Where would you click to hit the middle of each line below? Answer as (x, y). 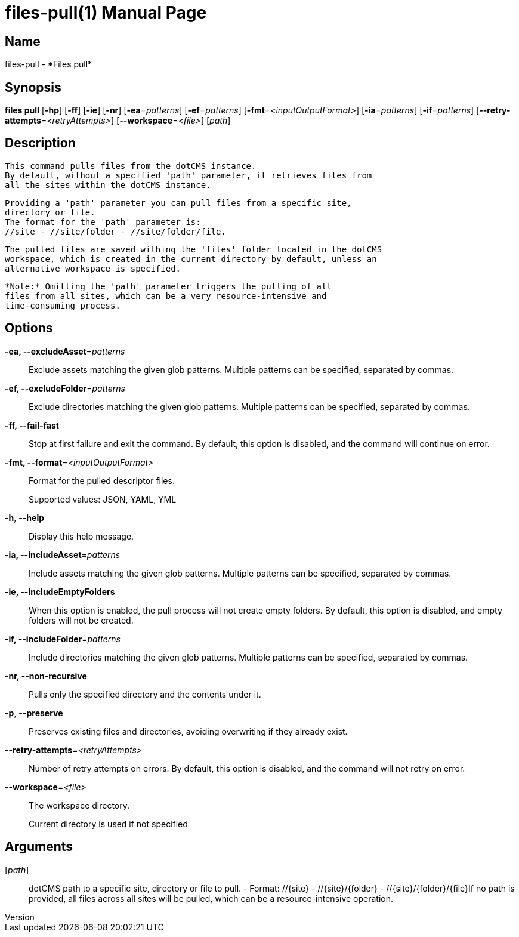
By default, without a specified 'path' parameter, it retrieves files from (189, 175)
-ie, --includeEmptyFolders (60, 591)
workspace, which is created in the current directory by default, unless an (191, 259)
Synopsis (33, 87)
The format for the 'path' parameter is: (103, 222)
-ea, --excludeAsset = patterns (65, 351)
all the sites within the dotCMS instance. (108, 185)
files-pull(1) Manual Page (106, 13)
